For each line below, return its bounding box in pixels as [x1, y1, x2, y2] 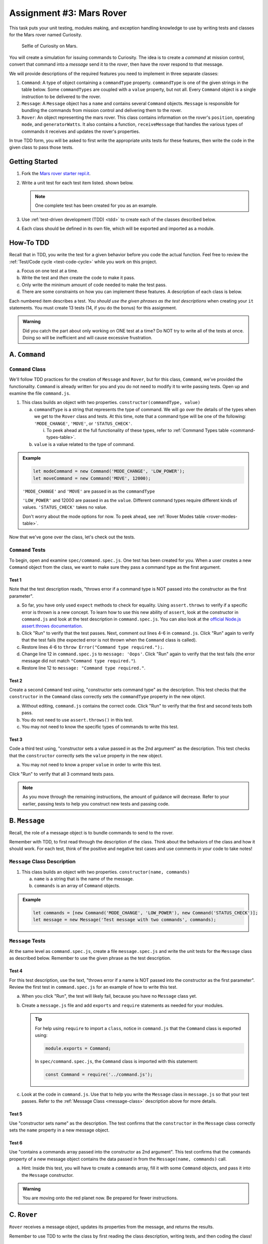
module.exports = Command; [45, 1045, 111, 1051]
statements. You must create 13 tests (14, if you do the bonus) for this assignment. [9, 305, 177, 311]
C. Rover [9, 1211, 38, 1219]
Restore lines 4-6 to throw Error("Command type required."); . [21, 644, 164, 650]
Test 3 [9, 736, 22, 742]
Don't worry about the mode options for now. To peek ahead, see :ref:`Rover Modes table [22, 513, 205, 519]
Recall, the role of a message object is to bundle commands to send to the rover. [9, 829, 174, 835]
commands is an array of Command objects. [34, 883, 121, 889]
